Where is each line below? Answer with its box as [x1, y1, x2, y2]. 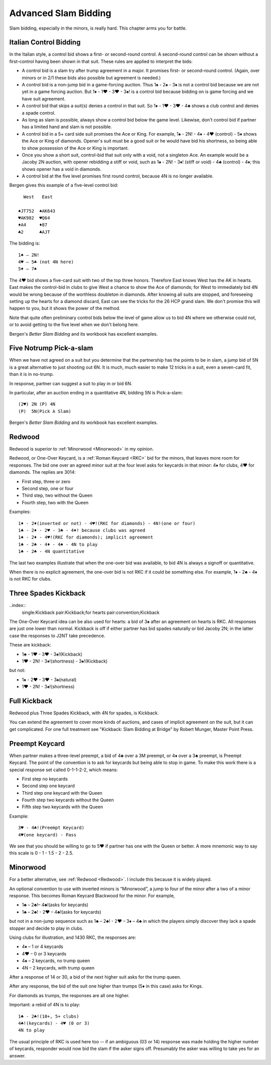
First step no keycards [22, 776, 68, 782]
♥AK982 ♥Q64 [18, 215, 50, 221]
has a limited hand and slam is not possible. [22, 124, 112, 130]
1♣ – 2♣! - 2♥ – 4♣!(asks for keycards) [22, 909, 101, 915]
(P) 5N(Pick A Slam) [18, 408, 71, 414]
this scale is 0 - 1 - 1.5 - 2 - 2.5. [9, 850, 74, 856]
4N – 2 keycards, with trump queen [22, 965, 95, 971]
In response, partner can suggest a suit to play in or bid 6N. [9, 380, 132, 386]
